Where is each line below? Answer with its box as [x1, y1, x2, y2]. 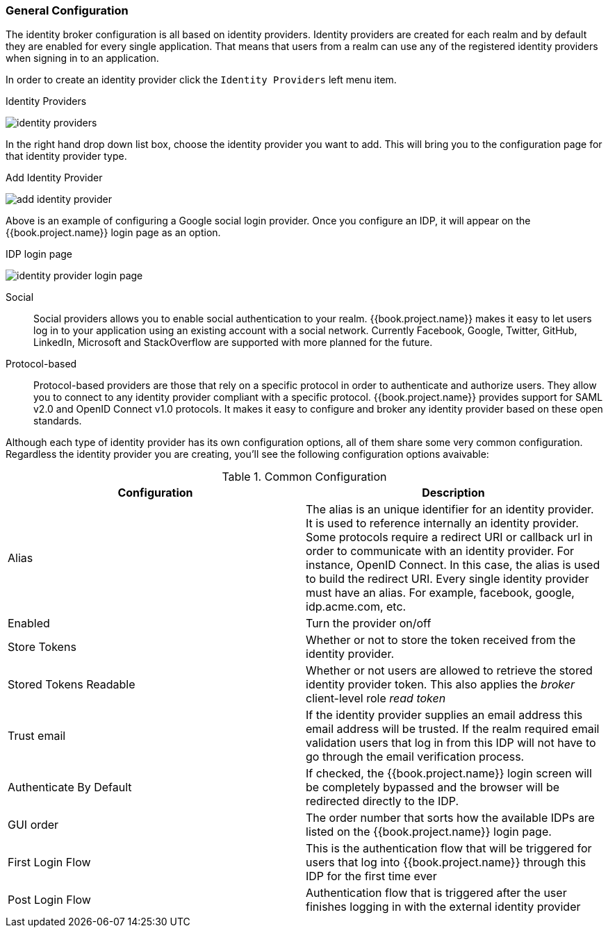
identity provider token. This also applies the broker [306, 677, 575, 692]
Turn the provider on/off [306, 616, 432, 631]
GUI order [8, 818, 59, 832]
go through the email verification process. [306, 750, 525, 764]
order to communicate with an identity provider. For [306, 544, 575, 559]
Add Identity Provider [6, 172, 103, 184]
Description [422, 486, 485, 500]
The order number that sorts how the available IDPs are [306, 811, 595, 825]
